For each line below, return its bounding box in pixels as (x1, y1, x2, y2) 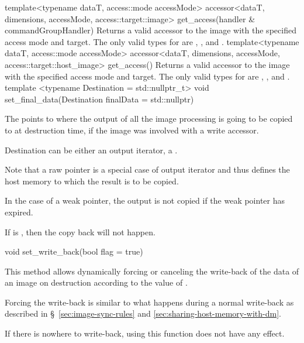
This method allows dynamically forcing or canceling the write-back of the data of (5, 265, 299, 277)
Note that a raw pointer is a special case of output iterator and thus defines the (5, 163, 290, 176)
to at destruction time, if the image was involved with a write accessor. (5, 124, 259, 136)
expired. (5, 205, 33, 218)
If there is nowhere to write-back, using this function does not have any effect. (5, 327, 285, 339)
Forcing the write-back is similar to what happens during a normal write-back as (5, 296, 294, 308)
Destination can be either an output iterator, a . (5, 143, 178, 156)
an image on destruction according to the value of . (5, 276, 188, 289)
